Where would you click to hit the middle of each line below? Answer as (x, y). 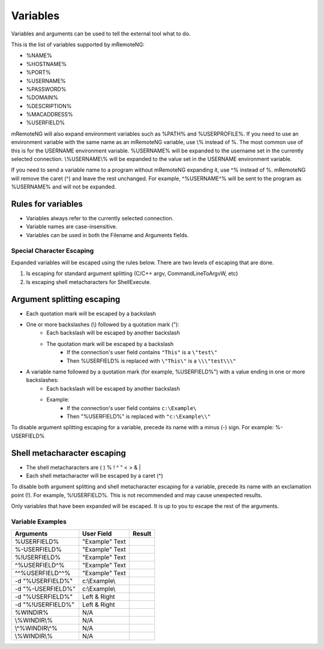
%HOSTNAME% (46, 64)
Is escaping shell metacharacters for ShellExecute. (88, 282)
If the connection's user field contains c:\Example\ (132, 408)
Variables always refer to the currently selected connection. (100, 219)
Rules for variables (47, 204)
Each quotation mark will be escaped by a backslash (91, 313)
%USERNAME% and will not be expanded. (64, 187)
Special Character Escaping (52, 250)
